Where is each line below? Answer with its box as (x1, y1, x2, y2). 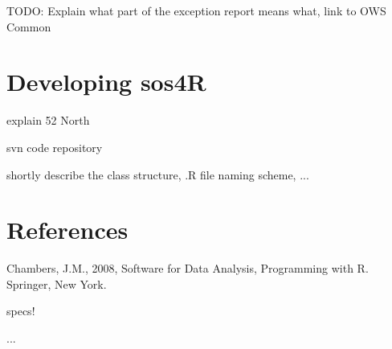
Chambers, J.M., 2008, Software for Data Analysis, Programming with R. (6, 260, 369, 277)
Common (6, 18, 51, 35)
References (6, 213, 129, 246)
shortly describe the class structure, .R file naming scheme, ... (6, 166, 309, 183)
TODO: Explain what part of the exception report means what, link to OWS (6, 2, 386, 18)
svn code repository (6, 138, 103, 155)
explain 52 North (6, 112, 90, 129)
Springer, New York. (6, 275, 107, 292)
